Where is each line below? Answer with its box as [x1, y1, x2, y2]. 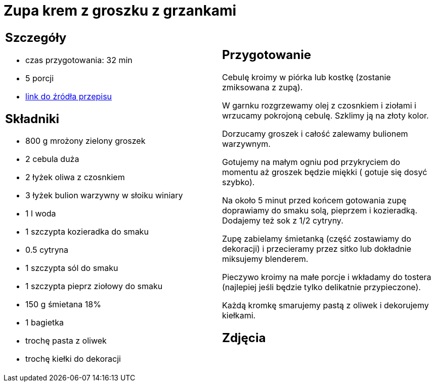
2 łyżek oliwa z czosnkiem [25, 172, 125, 183]
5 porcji [25, 73, 54, 83]
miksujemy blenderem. [222, 253, 309, 264]
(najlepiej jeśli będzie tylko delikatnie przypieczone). [222, 282, 421, 292]
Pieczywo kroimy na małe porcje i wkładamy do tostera [222, 271, 431, 282]
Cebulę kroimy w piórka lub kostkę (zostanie [222, 72, 391, 82]
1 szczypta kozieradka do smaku [25, 227, 149, 237]
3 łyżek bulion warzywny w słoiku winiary [25, 190, 183, 201]
